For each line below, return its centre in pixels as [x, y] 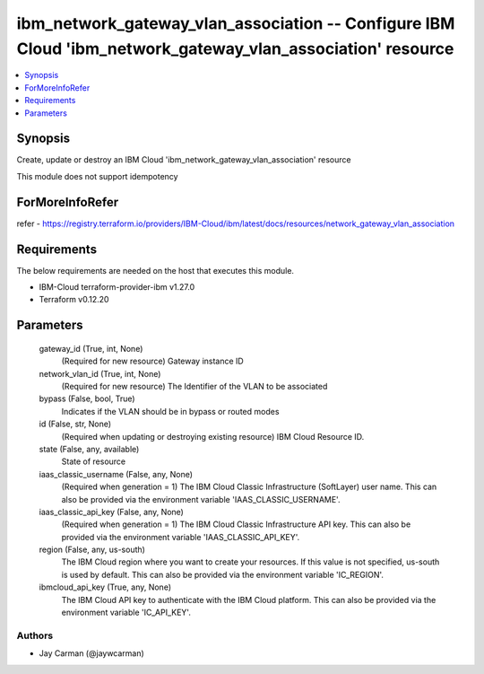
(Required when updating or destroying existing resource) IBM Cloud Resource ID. [213, 436]
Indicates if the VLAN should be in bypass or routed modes [170, 411]
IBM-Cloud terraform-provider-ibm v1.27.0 [117, 287]
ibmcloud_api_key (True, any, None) [105, 587]
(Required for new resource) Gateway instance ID [152, 361]
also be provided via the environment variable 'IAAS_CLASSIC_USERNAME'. [201, 499]
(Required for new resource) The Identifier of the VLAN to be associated [194, 386]
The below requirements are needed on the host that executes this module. [156, 270]
